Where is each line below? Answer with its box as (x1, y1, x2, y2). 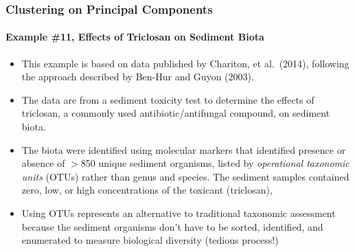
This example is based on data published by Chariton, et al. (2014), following (21, 56, 350, 70)
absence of (21, 156, 65, 170)
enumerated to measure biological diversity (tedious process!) (21, 233, 279, 247)
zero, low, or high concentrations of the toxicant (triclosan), (21, 183, 273, 197)
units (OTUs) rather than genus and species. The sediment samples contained (21, 169, 350, 183)
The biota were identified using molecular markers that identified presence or (21, 142, 346, 157)
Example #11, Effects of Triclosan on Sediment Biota (5, 30, 264, 44)
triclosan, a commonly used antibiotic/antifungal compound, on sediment (21, 106, 330, 120)
